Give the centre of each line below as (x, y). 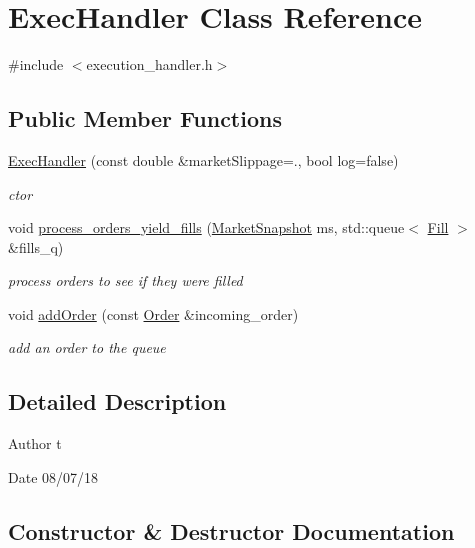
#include (36, 64)
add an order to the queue (87, 347)
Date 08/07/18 (53, 476)
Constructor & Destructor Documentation (231, 530)
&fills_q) (36, 246)
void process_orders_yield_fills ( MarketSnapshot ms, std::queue (206, 227)
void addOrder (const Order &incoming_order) (153, 313)
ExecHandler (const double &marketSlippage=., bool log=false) (203, 159)
